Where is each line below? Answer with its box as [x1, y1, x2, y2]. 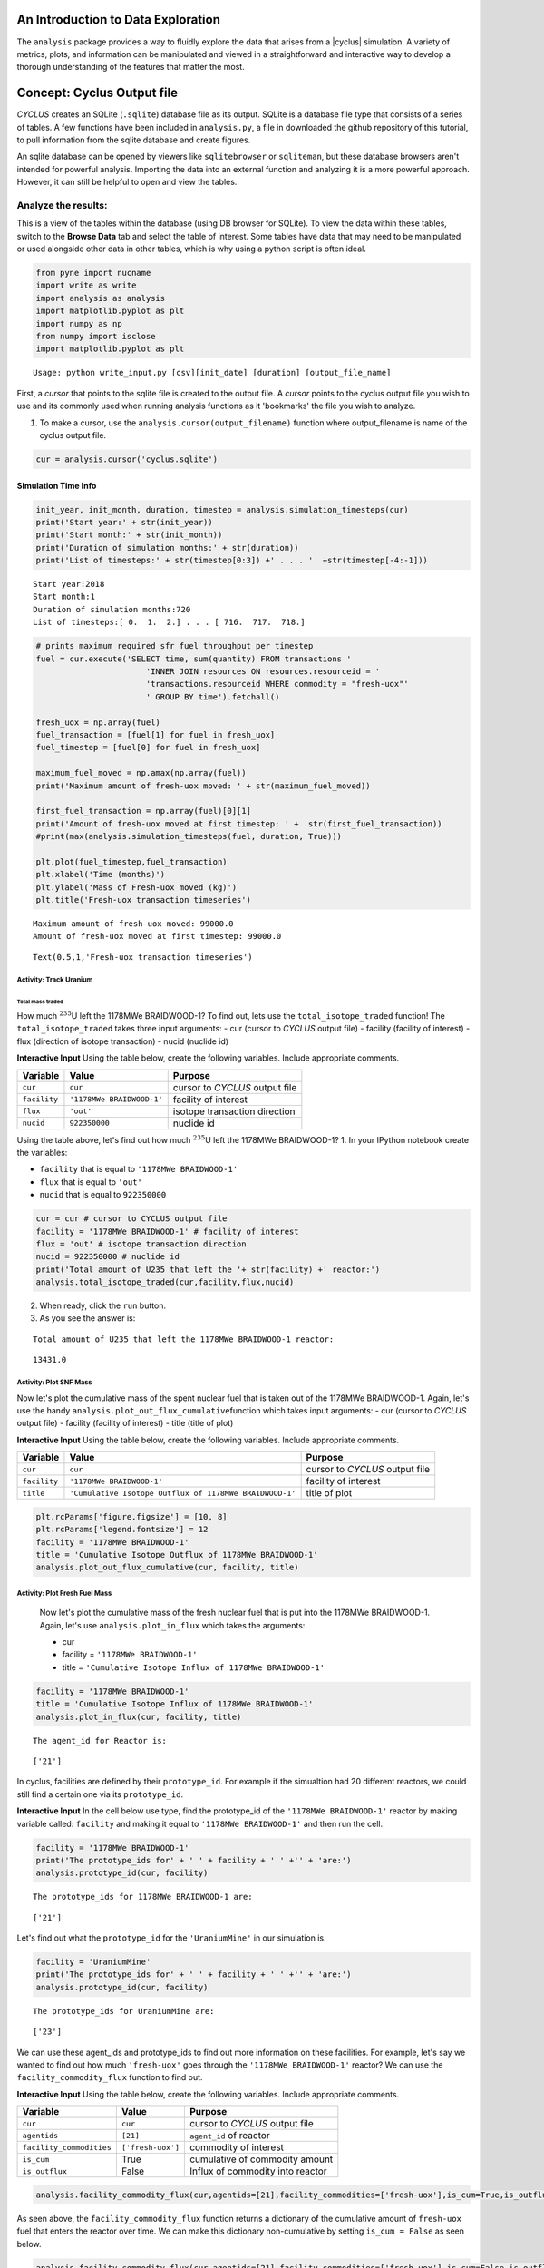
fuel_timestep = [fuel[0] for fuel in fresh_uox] [35, 742, 261, 753]
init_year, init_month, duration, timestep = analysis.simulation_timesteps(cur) [35, 504, 410, 514]
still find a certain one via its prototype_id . [16, 1788, 184, 1800]
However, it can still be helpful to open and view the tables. [16, 177, 238, 188]
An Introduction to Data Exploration [16, 12, 221, 27]
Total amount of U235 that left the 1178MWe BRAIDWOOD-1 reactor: [33, 1334, 335, 1344]
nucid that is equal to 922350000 [39, 1189, 167, 1200]
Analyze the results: [16, 199, 108, 211]
